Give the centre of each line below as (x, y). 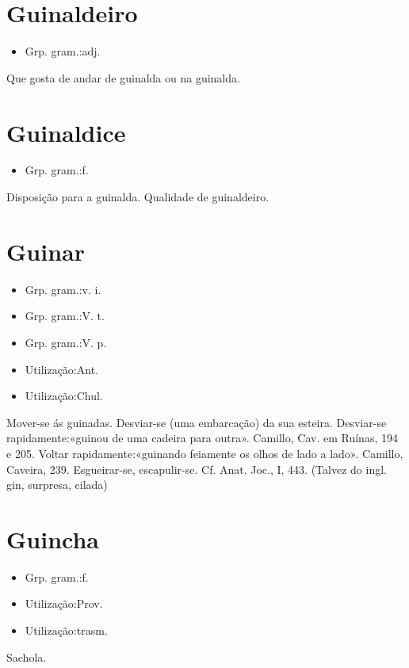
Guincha (53, 538)
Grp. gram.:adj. (63, 51)
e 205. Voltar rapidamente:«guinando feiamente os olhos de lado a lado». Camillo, (205, 453)
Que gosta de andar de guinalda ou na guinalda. (123, 77)
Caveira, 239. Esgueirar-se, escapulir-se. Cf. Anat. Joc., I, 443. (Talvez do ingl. (197, 469)
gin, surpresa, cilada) (57, 485)
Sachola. (27, 657)
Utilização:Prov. (64, 603)
